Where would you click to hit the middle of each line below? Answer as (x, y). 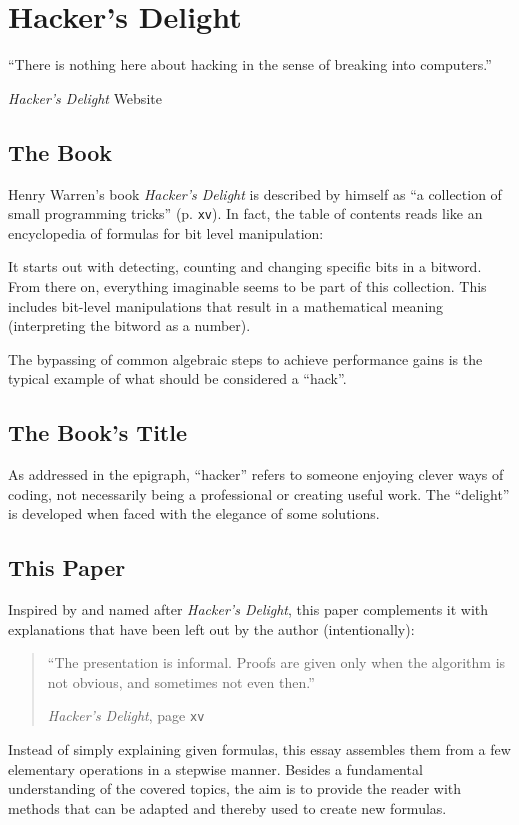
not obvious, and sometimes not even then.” (181, 681)
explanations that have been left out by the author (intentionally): (211, 628)
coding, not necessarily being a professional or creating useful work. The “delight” (259, 493)
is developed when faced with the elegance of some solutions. (194, 513)
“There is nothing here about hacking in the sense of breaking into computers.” (250, 64)
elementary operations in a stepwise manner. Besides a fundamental (215, 768)
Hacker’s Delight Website (85, 97)
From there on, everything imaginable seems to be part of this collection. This (247, 285)
